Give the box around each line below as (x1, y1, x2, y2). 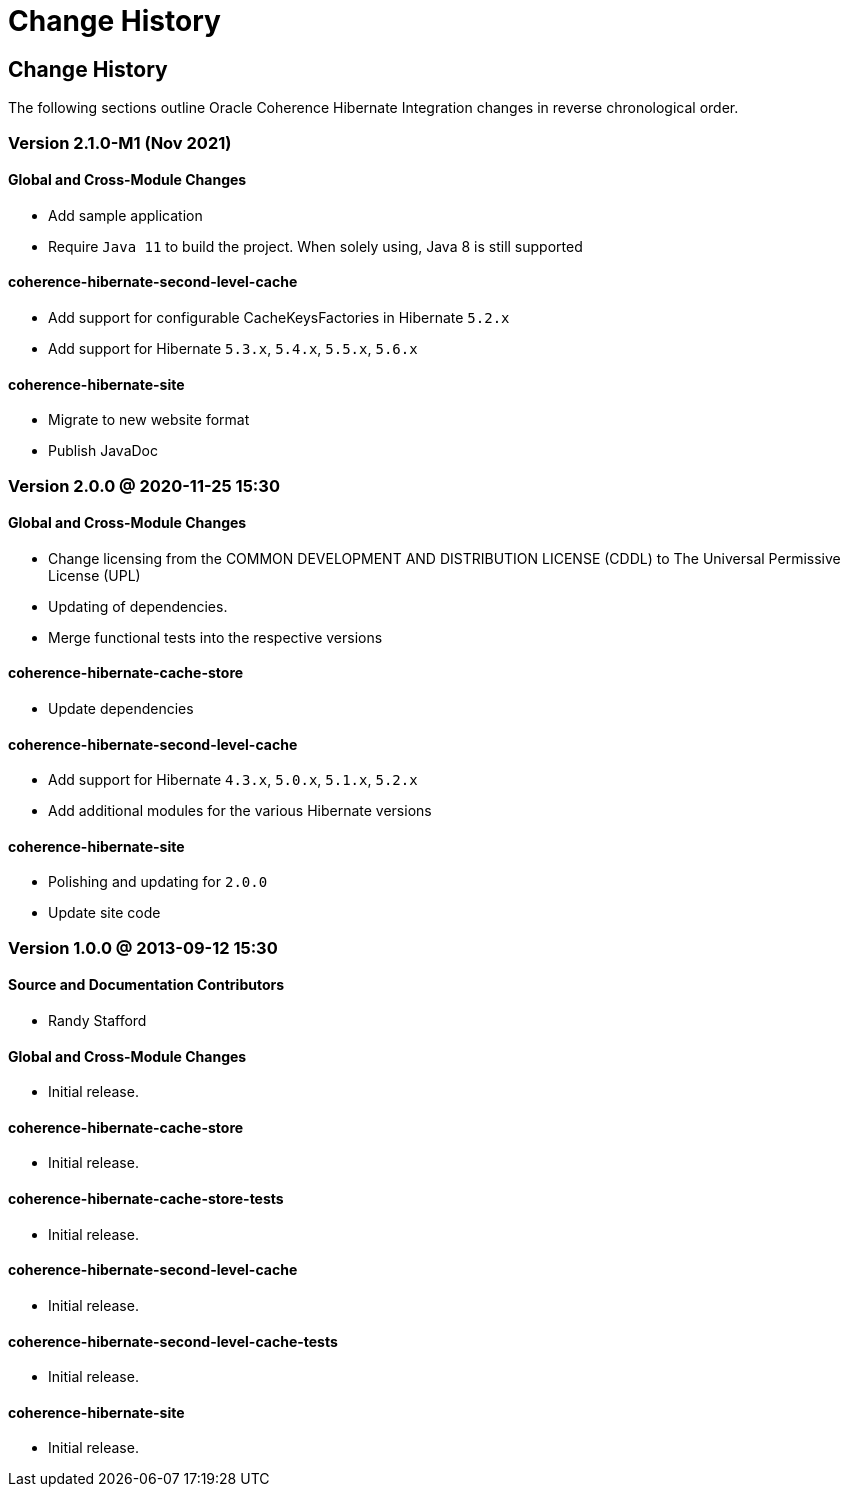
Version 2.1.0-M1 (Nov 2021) (8, 132, 232, 153)
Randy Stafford (48, 1012, 147, 1030)
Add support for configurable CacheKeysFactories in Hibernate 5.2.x (48, 308, 510, 326)
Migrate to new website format (48, 411, 250, 429)
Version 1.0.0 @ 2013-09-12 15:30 (8, 937, 278, 958)
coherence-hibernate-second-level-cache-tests (8, 1332, 338, 1350)
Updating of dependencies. (48, 597, 228, 615)
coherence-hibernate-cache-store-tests (8, 1190, 284, 1208)
